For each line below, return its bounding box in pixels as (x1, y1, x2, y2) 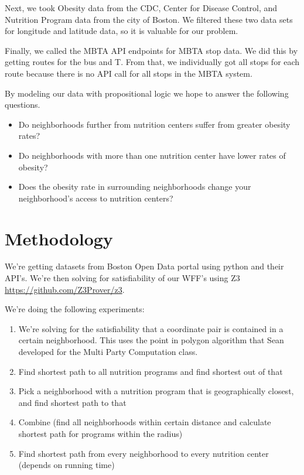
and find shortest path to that (18, 396, 127, 408)
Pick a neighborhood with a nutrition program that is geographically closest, (18, 385, 294, 397)
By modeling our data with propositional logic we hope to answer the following (5, 87, 289, 99)
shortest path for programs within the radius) (18, 427, 183, 439)
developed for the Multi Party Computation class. (18, 346, 198, 357)
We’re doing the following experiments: (5, 303, 145, 315)
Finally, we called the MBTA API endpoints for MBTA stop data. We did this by (5, 44, 298, 56)
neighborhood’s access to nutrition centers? (18, 192, 173, 204)
